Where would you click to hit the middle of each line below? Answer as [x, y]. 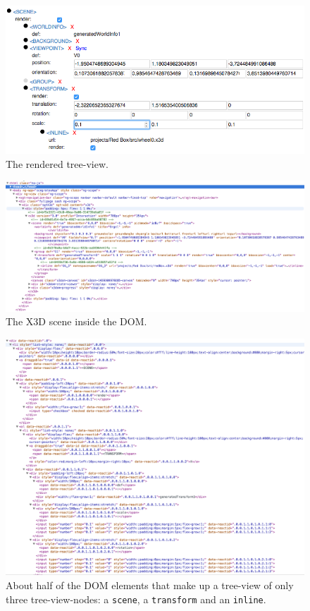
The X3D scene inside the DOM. [76, 321]
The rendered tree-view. [57, 163]
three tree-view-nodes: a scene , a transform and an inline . [136, 599]
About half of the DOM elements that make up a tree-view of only [150, 585]
